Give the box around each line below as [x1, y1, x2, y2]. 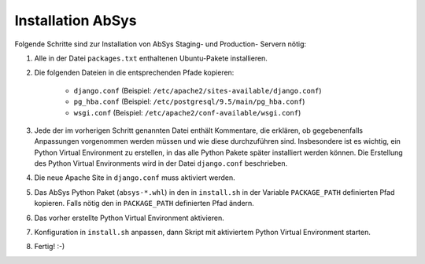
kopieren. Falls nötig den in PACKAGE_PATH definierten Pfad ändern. [34, 199, 255, 208]
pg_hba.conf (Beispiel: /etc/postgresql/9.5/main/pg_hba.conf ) [73, 97, 305, 106]
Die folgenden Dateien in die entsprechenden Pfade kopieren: [34, 68, 235, 78]
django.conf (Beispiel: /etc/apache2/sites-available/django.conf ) [73, 86, 322, 95]
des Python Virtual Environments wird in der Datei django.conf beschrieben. [34, 159, 287, 168]
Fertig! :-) [34, 242, 65, 251]
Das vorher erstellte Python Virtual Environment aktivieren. [34, 213, 224, 222]
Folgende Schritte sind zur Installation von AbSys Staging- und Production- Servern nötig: [14, 39, 307, 49]
